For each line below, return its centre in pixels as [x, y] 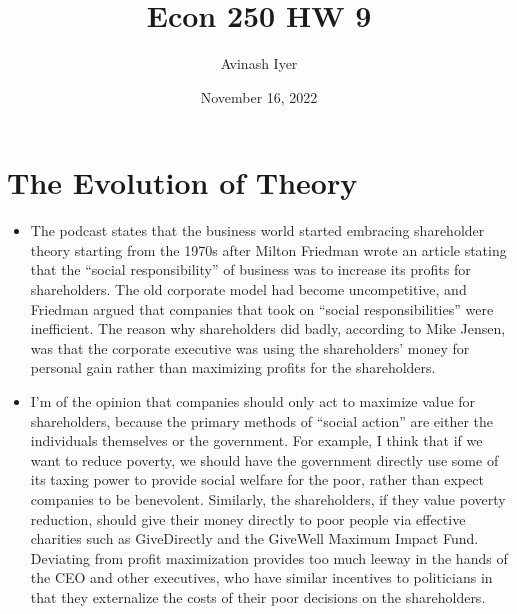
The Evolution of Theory [182, 182]
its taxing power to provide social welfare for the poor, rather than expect [257, 479]
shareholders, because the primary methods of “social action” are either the [262, 420]
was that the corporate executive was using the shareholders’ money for [250, 347]
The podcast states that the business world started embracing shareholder [257, 230]
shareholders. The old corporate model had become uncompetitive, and [248, 289]
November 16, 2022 [259, 96]
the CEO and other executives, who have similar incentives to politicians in [261, 577]
